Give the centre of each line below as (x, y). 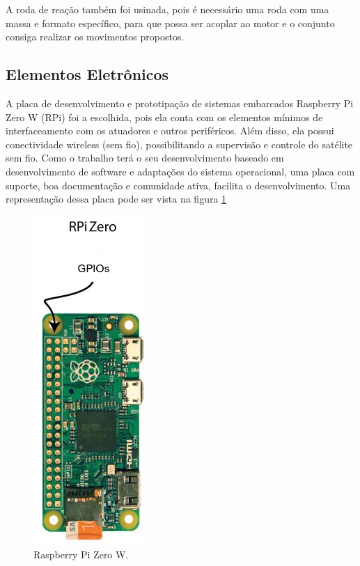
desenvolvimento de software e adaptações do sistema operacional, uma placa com (180, 171)
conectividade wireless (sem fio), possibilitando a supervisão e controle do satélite (179, 144)
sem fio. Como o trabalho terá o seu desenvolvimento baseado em (145, 158)
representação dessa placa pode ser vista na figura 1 (116, 199)
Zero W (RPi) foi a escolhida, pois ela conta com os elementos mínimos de (164, 117)
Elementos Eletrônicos (87, 74)
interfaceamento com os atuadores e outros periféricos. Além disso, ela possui (170, 131)
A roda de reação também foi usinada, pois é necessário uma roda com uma (167, 9)
